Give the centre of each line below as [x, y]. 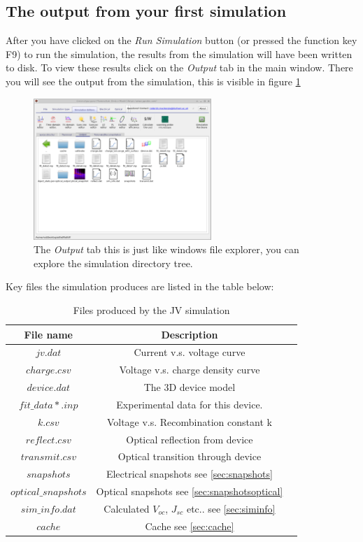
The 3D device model [190, 387]
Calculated [127, 508]
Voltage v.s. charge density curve [190, 370]
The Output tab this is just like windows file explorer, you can [166, 249]
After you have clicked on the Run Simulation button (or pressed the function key [181, 40]
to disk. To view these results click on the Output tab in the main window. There [179, 67]
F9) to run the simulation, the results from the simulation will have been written [179, 54]
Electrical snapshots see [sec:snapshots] [189, 474]
